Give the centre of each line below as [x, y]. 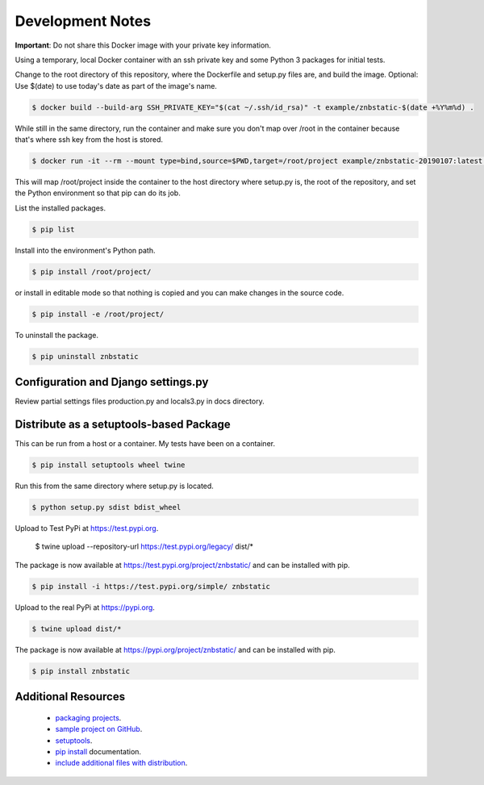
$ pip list [53, 229]
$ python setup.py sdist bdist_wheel [106, 507]
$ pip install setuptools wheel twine [108, 465]
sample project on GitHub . [99, 729]
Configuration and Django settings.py [112, 382]
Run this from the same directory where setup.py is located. [114, 486]
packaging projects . [88, 717]
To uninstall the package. [56, 335]
